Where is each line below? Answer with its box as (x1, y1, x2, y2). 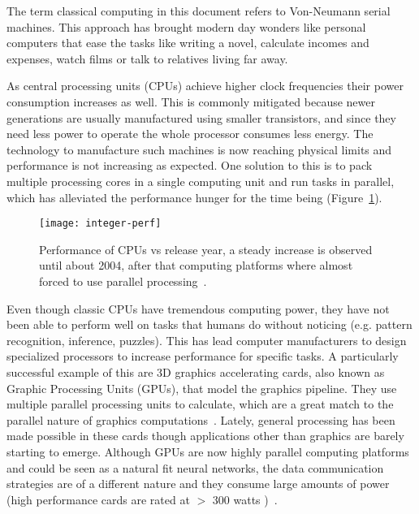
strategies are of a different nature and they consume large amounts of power (6, 475, 390, 492)
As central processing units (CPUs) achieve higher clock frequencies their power (6, 77, 404, 94)
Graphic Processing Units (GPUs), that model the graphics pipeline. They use (6, 379, 397, 396)
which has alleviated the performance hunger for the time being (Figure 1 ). (6, 188, 382, 205)
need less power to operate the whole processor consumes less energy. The (6, 125, 374, 142)
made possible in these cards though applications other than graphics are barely (6, 427, 404, 444)
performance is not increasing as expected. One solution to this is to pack (6, 157, 373, 174)
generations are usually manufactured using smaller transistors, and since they (6, 109, 396, 126)
